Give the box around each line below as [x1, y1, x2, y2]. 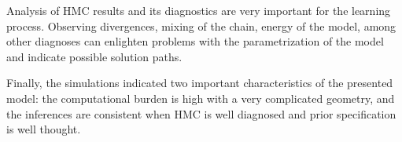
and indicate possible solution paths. [6, 48, 183, 64]
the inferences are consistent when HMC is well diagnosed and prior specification [6, 105, 396, 122]
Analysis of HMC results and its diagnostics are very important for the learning [6, 2, 391, 18]
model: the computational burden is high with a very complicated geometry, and [6, 89, 395, 106]
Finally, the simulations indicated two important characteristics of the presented [6, 75, 393, 91]
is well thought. [6, 121, 81, 137]
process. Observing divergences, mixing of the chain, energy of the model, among [6, 17, 396, 34]
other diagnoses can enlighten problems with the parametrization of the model [6, 33, 384, 49]
